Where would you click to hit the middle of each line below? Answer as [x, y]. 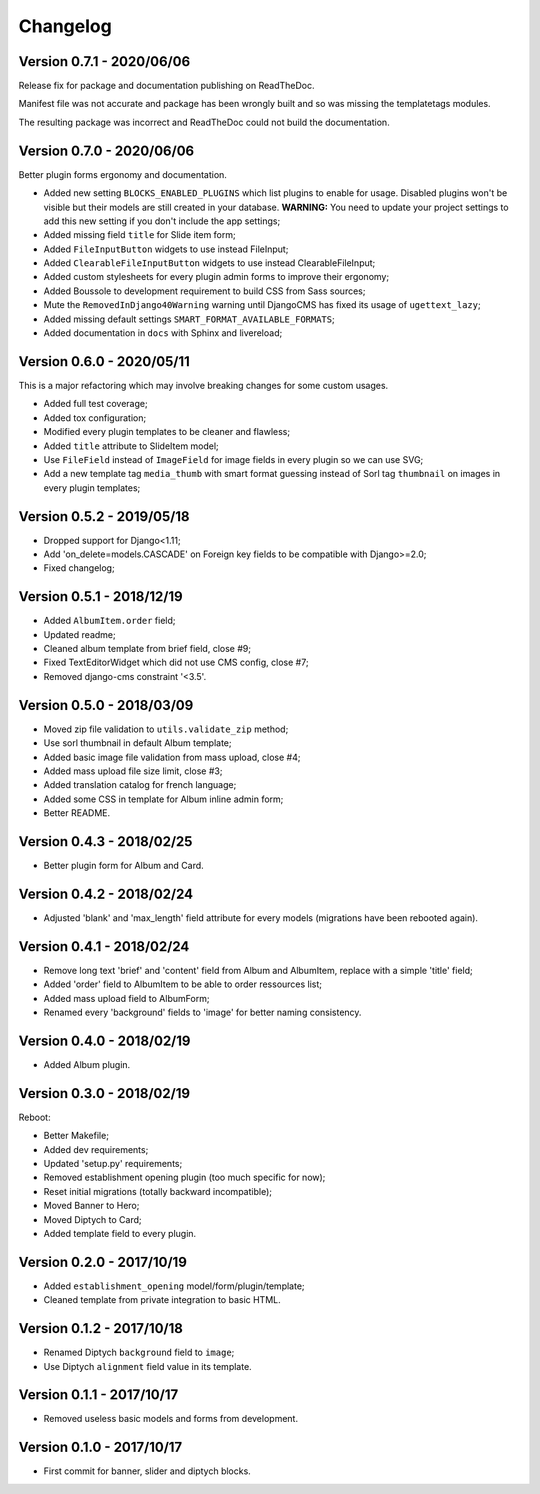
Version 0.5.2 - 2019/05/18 [104, 516]
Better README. [76, 813]
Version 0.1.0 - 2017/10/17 [100, 1447]
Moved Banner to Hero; [91, 1206]
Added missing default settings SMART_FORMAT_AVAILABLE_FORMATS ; [189, 319]
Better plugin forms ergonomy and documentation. [122, 174]
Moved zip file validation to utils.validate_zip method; [166, 729]
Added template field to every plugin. [120, 1233]
